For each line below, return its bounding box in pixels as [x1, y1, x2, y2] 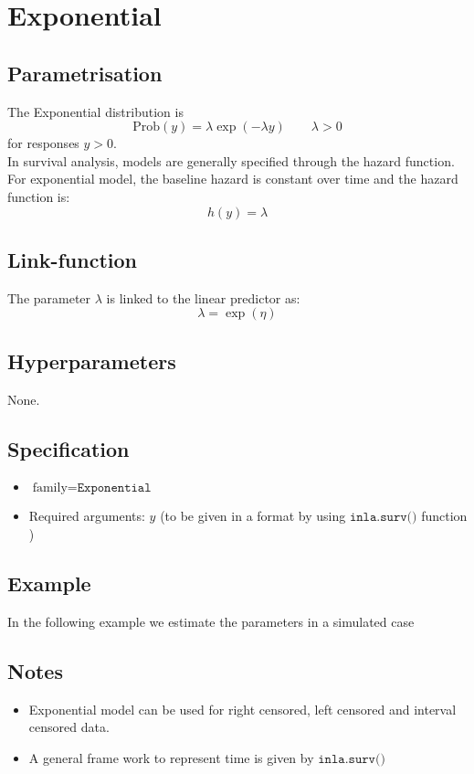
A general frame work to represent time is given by [28, 747, 314, 767]
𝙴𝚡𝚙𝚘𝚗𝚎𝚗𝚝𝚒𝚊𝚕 [77, 482, 152, 495]
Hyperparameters [7, 346, 176, 375]
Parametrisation [7, 58, 163, 87]
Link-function [7, 245, 137, 273]
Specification [7, 434, 130, 462]
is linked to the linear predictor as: [106, 288, 300, 307]
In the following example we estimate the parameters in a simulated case [7, 611, 415, 631]
